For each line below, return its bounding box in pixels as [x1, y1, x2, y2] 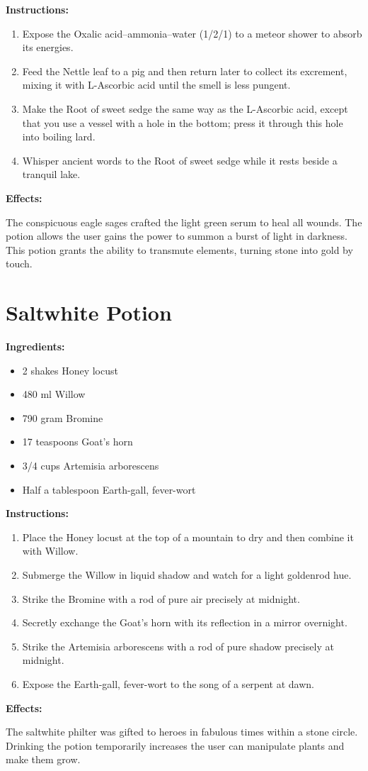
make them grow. [6, 752, 81, 767]
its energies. [22, 40, 74, 55]
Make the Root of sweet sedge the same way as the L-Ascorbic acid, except [22, 101, 348, 116]
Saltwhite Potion [6, 298, 172, 327]
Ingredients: [6, 339, 65, 354]
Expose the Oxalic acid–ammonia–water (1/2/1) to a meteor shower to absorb [22, 26, 362, 40]
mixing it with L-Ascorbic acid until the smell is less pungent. [22, 77, 291, 92]
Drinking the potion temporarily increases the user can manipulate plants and [6, 738, 345, 753]
